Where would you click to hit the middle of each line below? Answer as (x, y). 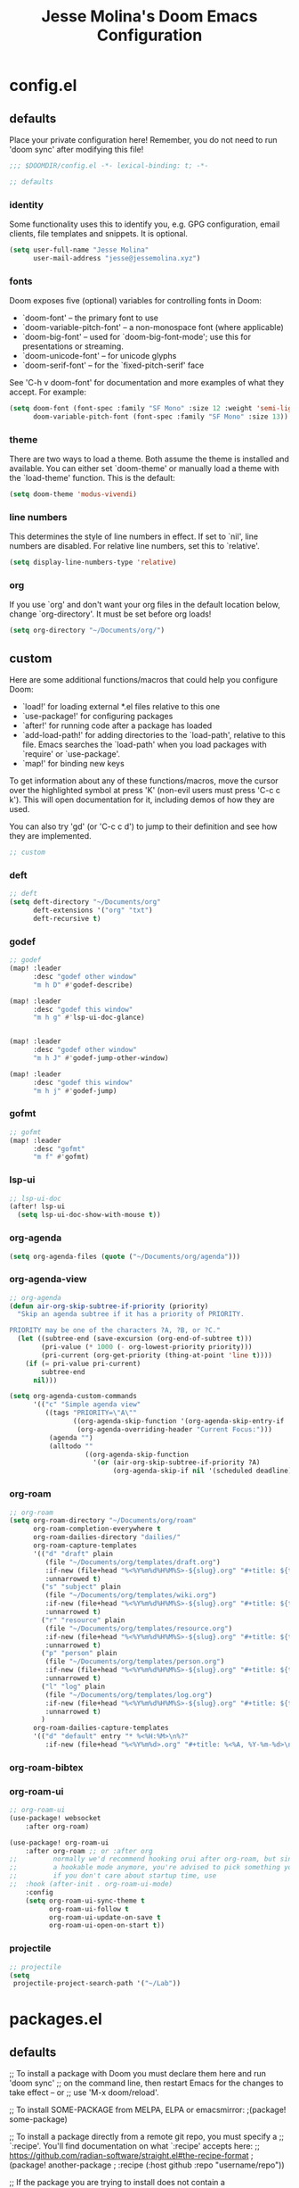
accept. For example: (48, 392)
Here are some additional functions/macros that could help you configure (144, 680)
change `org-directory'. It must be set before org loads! (110, 614)
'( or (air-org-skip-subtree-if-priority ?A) (177, 1463)
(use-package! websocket (55, 1818)
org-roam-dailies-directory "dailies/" (106, 1537)
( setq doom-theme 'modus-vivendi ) (73, 494)
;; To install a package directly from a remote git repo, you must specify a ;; (147, 2137)
